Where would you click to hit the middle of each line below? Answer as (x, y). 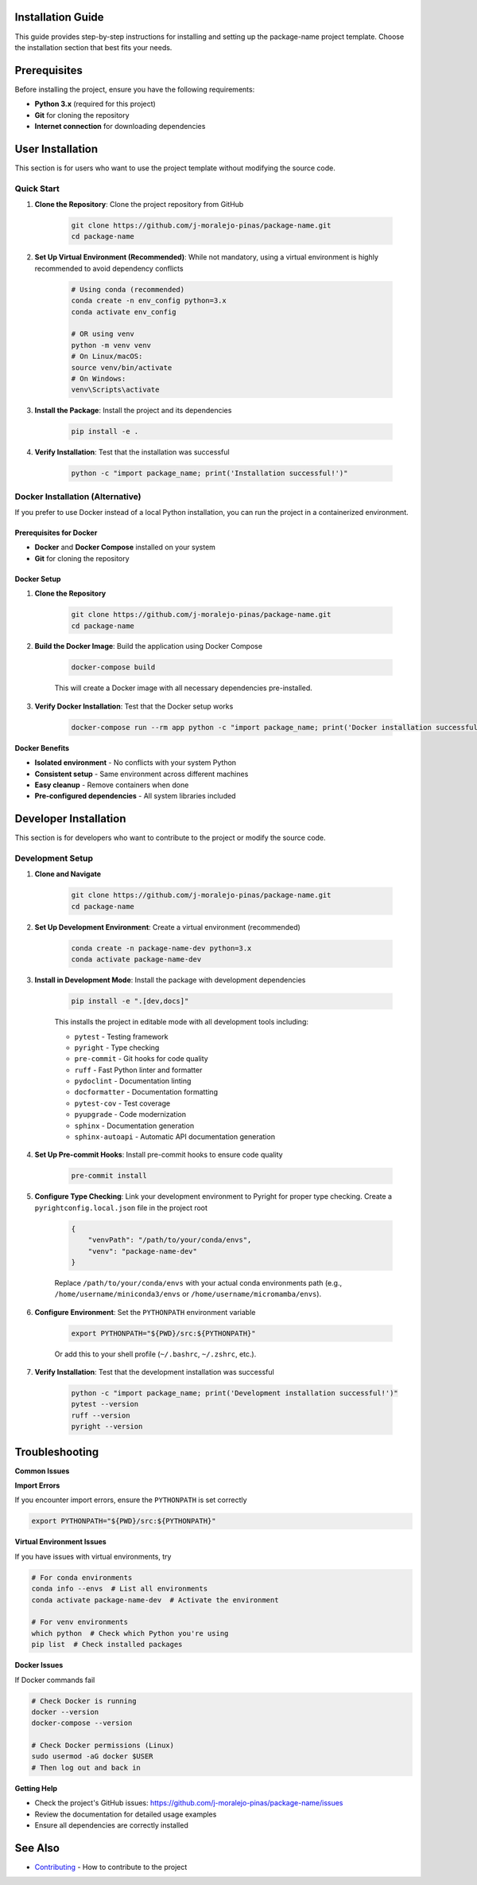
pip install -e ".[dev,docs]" (130, 1001)
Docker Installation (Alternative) (78, 496)
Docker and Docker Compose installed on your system (125, 547)
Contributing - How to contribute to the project (111, 1867)
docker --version (65, 1712)
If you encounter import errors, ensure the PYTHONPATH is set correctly (131, 1500)
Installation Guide (59, 17)
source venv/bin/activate (122, 367)
